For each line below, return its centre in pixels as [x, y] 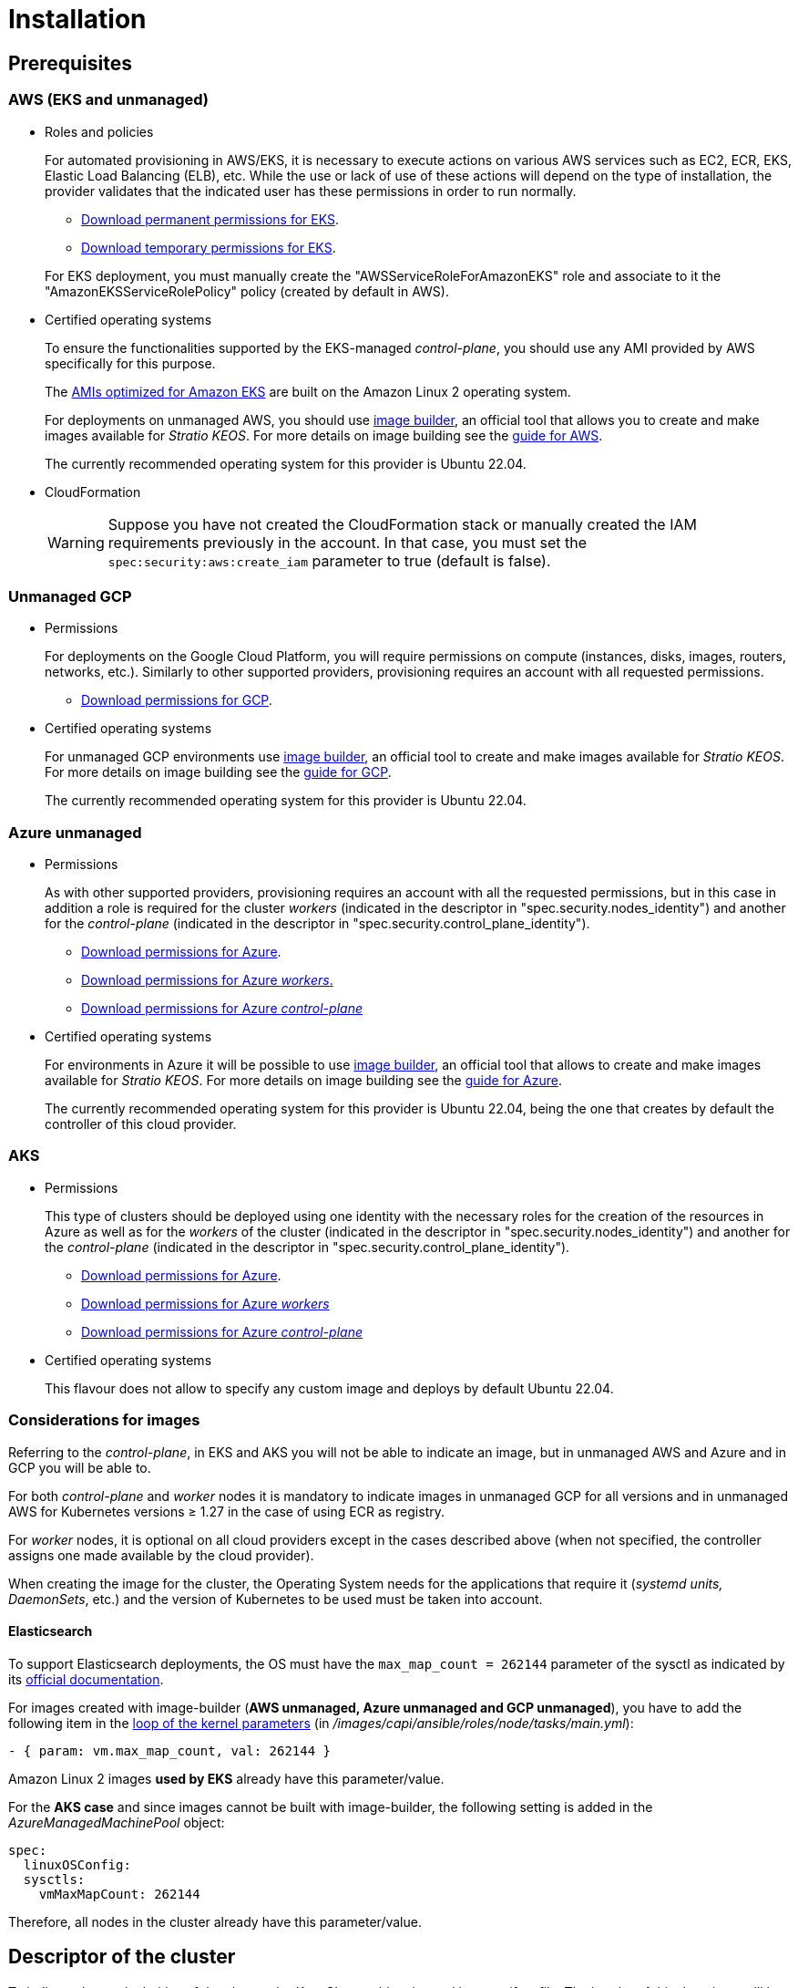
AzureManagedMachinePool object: [117, 1822]
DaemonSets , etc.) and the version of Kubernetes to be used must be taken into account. [276, 1599]
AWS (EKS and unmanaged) [109, 100]
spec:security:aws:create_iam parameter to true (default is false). [329, 560]
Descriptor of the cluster [122, 1957]
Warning [76, 542]
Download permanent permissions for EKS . [210, 219]
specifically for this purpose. [130, 363]
